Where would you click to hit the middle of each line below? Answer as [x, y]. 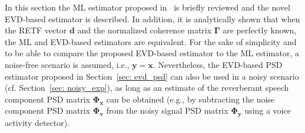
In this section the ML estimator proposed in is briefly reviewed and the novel [147, 7]
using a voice [268, 110]
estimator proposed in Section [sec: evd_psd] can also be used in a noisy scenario [152, 76]
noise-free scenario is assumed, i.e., [67, 64]
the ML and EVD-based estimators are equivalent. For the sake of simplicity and [151, 41]
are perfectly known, [260, 30]
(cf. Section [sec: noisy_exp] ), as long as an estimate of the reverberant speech [147, 88]
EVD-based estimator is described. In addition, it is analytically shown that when [152, 18]
